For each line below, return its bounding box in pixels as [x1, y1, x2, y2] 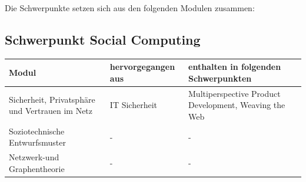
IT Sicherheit [109, 99, 158, 111]
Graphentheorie [9, 162, 65, 174]
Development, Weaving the [188, 99, 285, 111]
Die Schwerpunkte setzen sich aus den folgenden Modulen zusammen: [5, 2, 255, 14]
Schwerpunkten [188, 72, 252, 84]
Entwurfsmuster [9, 136, 66, 149]
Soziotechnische [9, 124, 65, 137]
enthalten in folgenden [188, 60, 281, 73]
